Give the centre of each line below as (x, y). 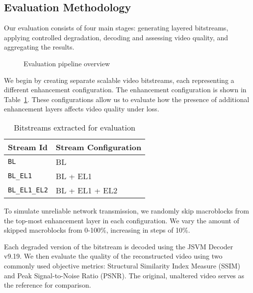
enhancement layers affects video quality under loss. (82, 109)
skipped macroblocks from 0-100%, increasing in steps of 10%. (97, 230)
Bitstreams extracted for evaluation (75, 127)
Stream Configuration (99, 147)
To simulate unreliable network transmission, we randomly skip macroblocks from (127, 210)
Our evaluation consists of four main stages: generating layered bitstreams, (116, 28)
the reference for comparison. (48, 285)
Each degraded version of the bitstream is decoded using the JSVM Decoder (119, 246)
